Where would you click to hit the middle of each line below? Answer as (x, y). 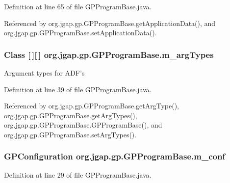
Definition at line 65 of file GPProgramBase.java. (78, 6)
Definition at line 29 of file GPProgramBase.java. (78, 174)
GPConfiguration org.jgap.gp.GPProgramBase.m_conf (115, 156)
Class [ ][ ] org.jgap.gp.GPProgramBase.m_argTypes (109, 54)
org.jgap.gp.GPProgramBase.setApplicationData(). (80, 33)
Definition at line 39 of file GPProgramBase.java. (78, 89)
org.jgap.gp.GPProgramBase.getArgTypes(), (71, 115)
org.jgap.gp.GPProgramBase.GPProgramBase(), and (83, 125)
